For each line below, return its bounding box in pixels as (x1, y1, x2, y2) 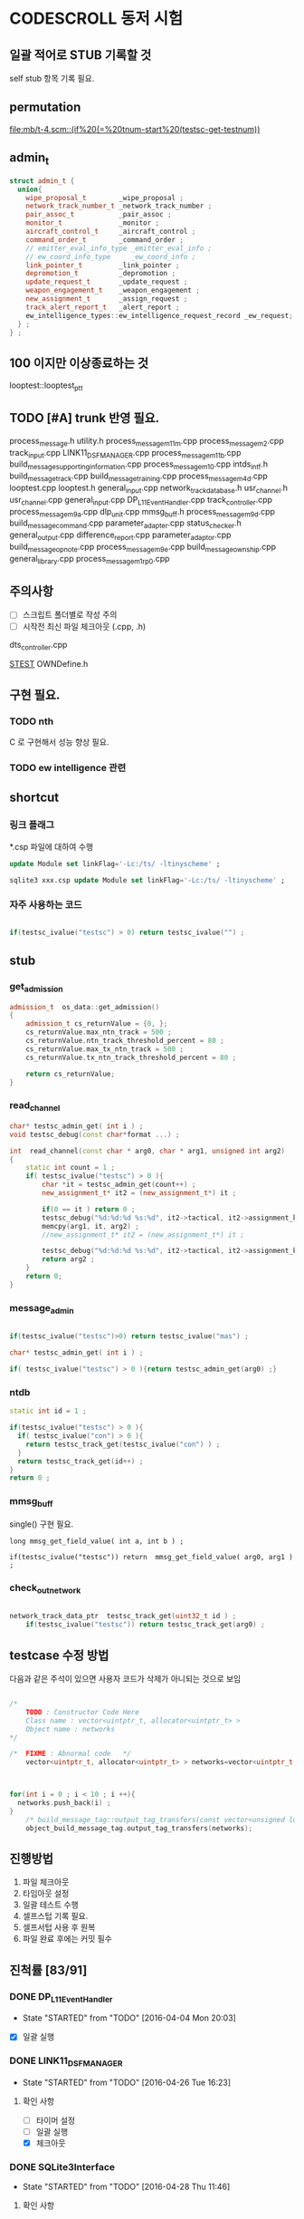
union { (17, 185, 43, 194)
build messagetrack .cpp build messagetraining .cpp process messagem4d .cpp (9, 470, 269, 484)
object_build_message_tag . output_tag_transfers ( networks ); (25, 1823, 253, 1833)
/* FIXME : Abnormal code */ (9, 1750, 131, 1759)
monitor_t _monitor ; (25, 218, 160, 227)
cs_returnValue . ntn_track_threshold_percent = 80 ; (25, 1037, 224, 1046)
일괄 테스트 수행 (22, 1899, 79, 1910)
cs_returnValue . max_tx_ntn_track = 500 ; (25, 1044, 184, 1054)
